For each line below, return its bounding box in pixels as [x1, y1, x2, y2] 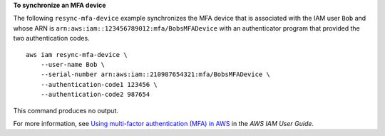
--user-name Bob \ [40, 61, 106, 68]
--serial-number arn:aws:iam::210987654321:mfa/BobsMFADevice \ [40, 70, 270, 78]
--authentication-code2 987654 [40, 90, 150, 99]
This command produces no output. [13, 106, 119, 115]
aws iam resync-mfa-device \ [26, 51, 128, 58]
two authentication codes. [13, 34, 90, 43]
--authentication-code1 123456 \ [40, 80, 158, 88]
